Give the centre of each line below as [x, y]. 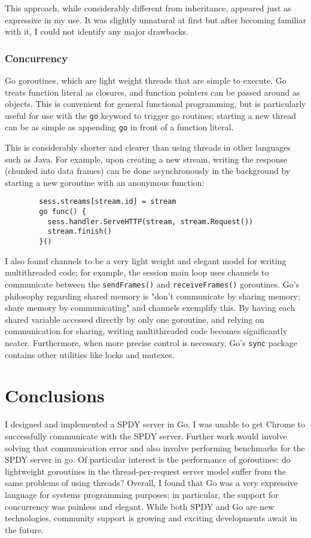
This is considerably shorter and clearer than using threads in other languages [148, 147]
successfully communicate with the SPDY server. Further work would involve [146, 435]
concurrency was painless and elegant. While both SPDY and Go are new [140, 506]
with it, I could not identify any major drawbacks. [97, 31]
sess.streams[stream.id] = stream [108, 202]
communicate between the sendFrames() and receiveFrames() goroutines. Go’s [152, 284]
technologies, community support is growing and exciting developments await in [151, 518]
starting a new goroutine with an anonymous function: [105, 182]
